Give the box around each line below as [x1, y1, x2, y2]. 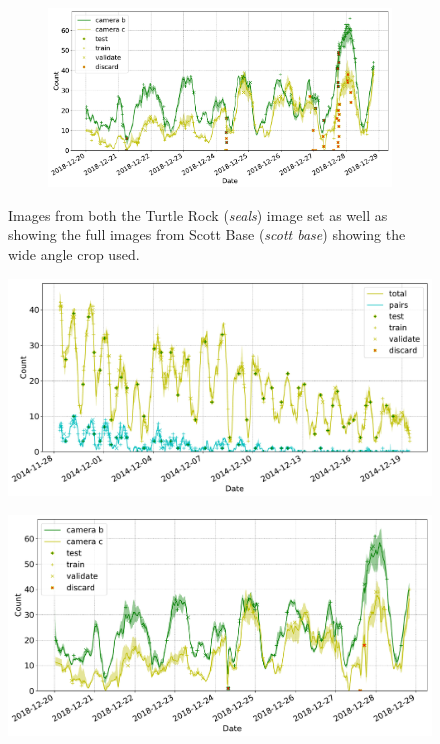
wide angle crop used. [8, 244, 140, 264]
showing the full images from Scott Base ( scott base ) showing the [8, 224, 406, 245]
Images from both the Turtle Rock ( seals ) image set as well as [8, 204, 388, 225]
